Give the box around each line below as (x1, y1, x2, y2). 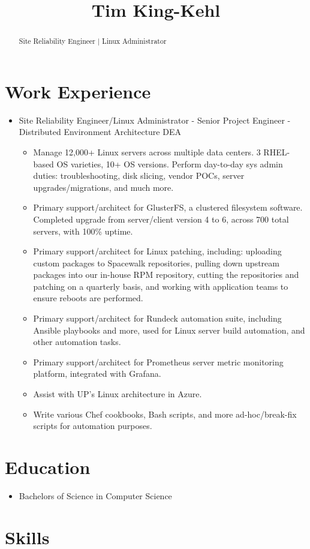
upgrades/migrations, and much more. (33, 181, 174, 193)
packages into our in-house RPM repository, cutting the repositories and (33, 268, 299, 281)
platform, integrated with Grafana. (33, 367, 161, 380)
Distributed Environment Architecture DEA (19, 125, 181, 138)
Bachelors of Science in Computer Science (19, 489, 172, 502)
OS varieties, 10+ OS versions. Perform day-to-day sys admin (56, 157, 283, 170)
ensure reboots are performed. (33, 292, 143, 304)
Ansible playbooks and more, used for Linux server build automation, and (33, 323, 305, 336)
